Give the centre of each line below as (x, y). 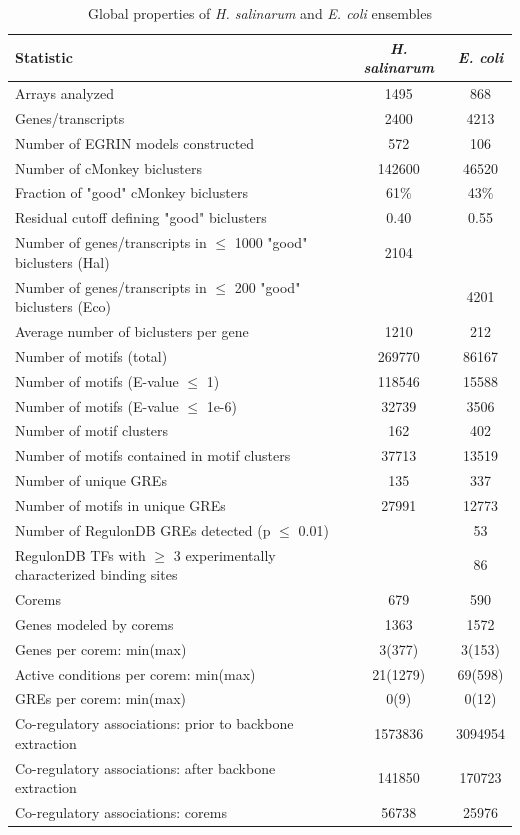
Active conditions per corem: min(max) (135, 673)
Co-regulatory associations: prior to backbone (154, 723)
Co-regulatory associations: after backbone (145, 767)
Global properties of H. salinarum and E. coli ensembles (260, 13)
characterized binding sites (96, 574)
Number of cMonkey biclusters (108, 167)
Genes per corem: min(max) (101, 648)
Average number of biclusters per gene (132, 330)
